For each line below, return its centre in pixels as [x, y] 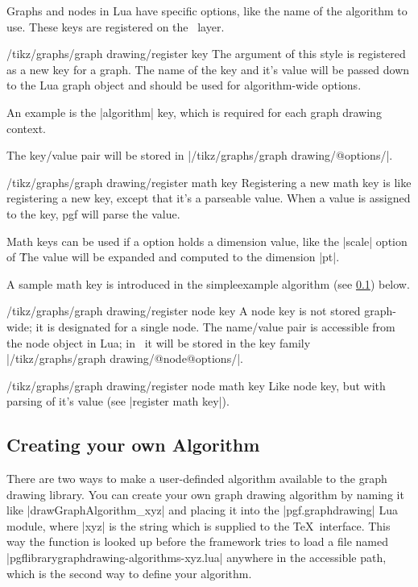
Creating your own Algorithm [133, 445]
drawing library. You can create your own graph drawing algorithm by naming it [205, 494]
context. [26, 128]
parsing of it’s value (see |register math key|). [118, 401]
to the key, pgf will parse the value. [93, 213]
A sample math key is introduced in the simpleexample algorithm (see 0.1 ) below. [208, 283]
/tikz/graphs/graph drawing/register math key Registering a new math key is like [209, 182]
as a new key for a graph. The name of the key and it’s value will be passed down [208, 69]
